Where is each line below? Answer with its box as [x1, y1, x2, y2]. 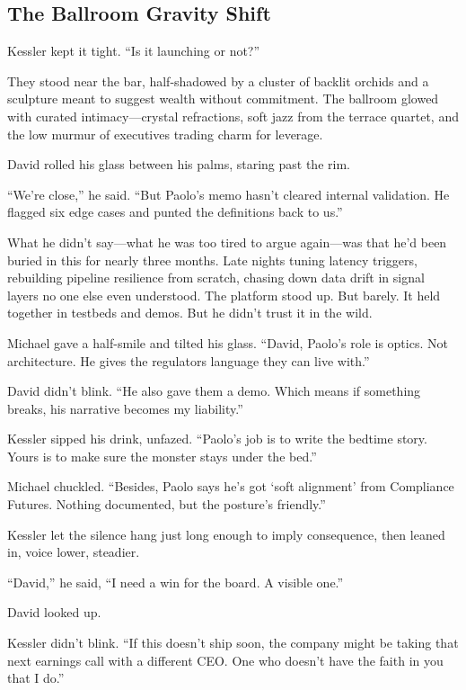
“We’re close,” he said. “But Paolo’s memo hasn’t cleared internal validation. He [7, 184, 450, 203]
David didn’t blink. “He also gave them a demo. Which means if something [7, 381, 421, 400]
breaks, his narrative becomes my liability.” [7, 399, 243, 417]
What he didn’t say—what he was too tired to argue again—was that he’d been [7, 232, 447, 251]
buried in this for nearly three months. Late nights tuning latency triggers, [7, 250, 418, 269]
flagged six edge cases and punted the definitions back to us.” [7, 202, 343, 221]
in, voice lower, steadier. [7, 542, 140, 561]
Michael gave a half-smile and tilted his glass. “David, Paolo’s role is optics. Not [7, 333, 448, 352]
